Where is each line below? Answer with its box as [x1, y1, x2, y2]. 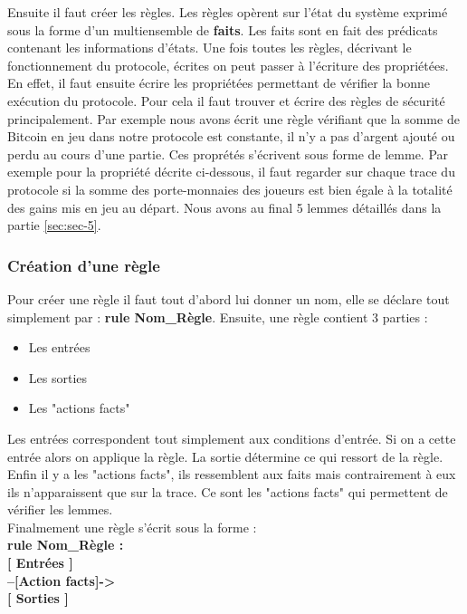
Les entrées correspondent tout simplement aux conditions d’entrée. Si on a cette [7, 428, 456, 447]
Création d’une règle [7, 254, 160, 276]
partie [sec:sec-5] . [7, 216, 101, 235]
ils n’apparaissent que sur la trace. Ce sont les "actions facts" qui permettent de [7, 482, 448, 501]
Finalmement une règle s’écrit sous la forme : [7, 517, 257, 536]
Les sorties [28, 368, 88, 387]
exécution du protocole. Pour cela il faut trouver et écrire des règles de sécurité [7, 91, 445, 110]
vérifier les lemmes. [7, 500, 113, 519]
